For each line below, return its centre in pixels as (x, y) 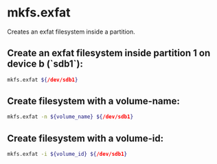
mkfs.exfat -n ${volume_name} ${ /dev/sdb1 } (70, 117)
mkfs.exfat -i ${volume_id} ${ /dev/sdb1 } (67, 154)
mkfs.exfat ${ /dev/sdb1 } (43, 80)
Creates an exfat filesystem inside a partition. (71, 32)
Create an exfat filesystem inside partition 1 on (109, 53)
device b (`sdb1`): (45, 64)
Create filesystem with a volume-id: (85, 138)
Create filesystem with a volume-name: (93, 101)
